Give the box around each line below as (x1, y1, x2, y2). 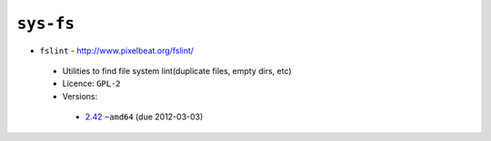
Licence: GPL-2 (62, 78, 122, 89)
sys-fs (16, 14, 75, 33)
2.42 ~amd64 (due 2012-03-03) (85, 111, 204, 122)
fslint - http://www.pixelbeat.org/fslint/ (39, 45, 195, 56)
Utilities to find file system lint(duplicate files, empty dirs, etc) (62, 65, 292, 76)
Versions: (62, 90, 98, 101)
